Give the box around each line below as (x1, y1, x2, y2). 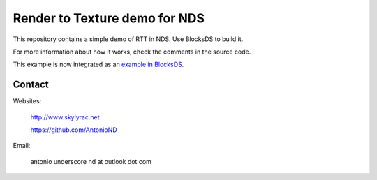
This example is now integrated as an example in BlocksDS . (13, 60, 184, 69)
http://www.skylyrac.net (30, 112, 101, 121)
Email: (13, 142, 31, 150)
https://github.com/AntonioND (30, 126, 118, 134)
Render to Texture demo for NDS (13, 10, 205, 26)
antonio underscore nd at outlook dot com (30, 157, 151, 165)
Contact (13, 79, 49, 91)
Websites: (13, 97, 42, 105)
